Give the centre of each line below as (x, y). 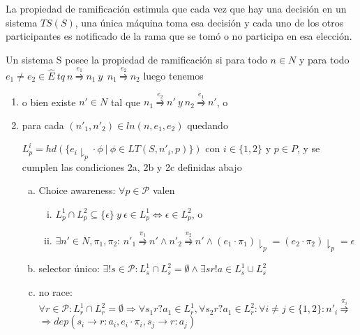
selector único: (69, 268)
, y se (308, 148)
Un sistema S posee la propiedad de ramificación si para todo (136, 59)
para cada (43, 125)
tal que (126, 102)
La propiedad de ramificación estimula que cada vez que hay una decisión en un (176, 8)
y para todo (324, 59)
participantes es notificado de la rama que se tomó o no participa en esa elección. (179, 36)
